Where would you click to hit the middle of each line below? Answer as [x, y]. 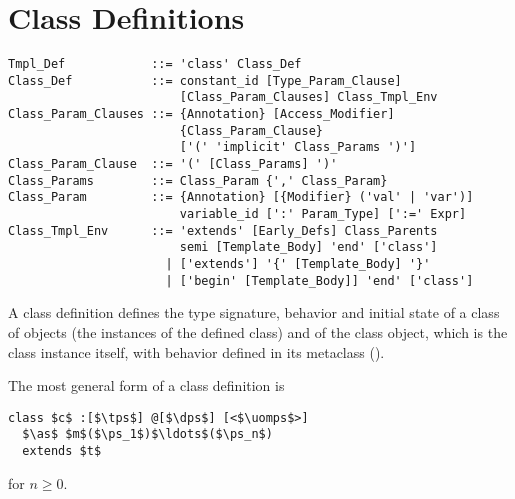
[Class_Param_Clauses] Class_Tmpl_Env [308, 97]
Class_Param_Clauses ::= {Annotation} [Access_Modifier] [201, 114]
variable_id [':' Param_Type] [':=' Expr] [323, 214]
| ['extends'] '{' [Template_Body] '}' [298, 264]
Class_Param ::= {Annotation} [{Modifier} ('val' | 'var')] [241, 197]
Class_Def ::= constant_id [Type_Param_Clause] [205, 80]
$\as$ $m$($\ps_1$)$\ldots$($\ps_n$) [147, 434]
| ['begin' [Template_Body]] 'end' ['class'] [319, 280]
